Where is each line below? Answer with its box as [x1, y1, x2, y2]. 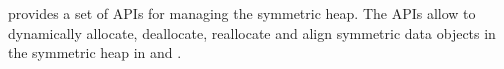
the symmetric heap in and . [8, 42, 182, 63]
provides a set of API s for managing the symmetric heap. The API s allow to [8, 3, 476, 23]
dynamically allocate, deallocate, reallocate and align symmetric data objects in [8, 22, 496, 43]
